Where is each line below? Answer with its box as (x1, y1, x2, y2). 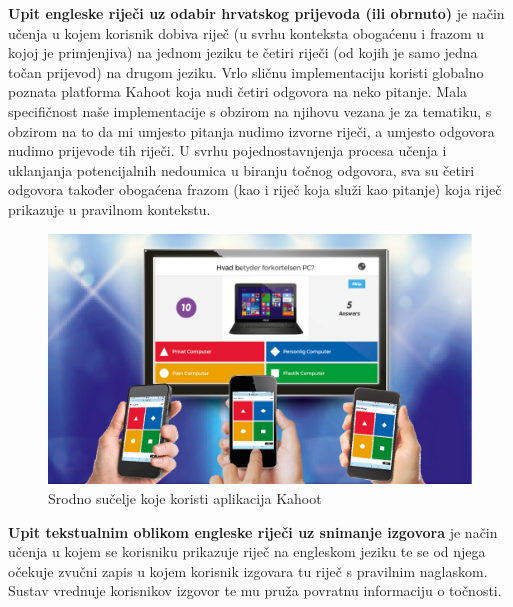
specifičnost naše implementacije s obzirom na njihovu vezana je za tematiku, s (8, 100, 492, 121)
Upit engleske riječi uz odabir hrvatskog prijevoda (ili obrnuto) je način (8, 3, 505, 23)
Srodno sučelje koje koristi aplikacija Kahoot (48, 488, 322, 509)
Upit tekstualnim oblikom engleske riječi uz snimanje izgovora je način (8, 521, 498, 542)
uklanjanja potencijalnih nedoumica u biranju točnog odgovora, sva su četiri (8, 159, 475, 180)
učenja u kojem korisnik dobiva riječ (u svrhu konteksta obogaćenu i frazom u (8, 22, 485, 43)
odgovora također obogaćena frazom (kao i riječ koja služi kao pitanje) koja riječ (8, 179, 502, 200)
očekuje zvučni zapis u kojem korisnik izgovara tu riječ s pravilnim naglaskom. (8, 560, 488, 581)
